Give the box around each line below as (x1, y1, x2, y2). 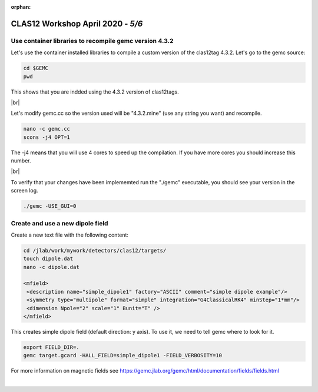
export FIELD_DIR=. (23, 344, 79, 351)
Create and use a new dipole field (11, 219, 108, 227)
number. (11, 157, 31, 164)
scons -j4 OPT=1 (23, 134, 71, 141)
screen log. (11, 187, 38, 194)
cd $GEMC (23, 65, 49, 72)
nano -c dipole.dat (23, 264, 79, 270)
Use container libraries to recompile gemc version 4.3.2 (11, 36, 174, 45)
